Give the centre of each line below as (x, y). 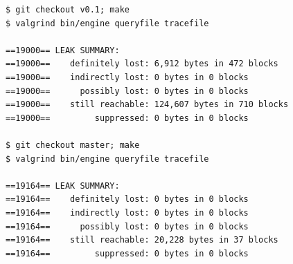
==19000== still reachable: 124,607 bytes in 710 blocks (147, 105)
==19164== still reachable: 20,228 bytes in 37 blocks (142, 240)
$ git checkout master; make (73, 145)
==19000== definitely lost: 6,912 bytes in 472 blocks (142, 64)
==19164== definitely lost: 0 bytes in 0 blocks (127, 199)
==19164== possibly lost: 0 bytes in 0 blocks (127, 226)
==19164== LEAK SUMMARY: (63, 186)
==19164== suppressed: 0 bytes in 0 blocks (127, 253)
